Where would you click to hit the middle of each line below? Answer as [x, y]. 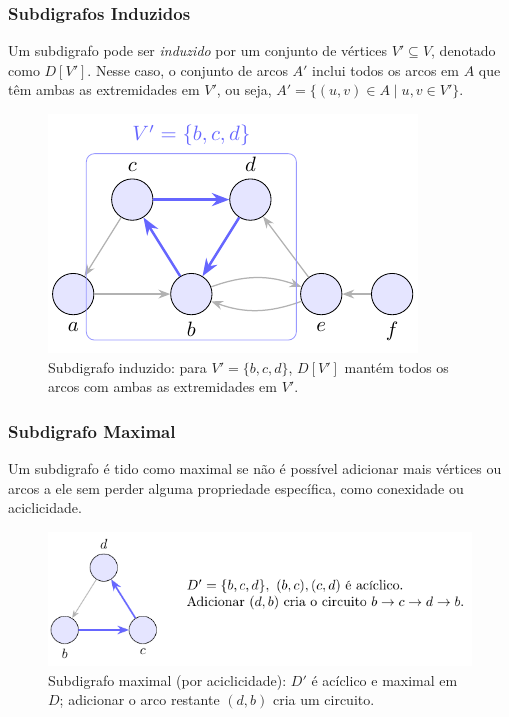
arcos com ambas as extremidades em [162, 386]
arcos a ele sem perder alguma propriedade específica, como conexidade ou [236, 487]
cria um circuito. [323, 699]
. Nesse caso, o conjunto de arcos [187, 69]
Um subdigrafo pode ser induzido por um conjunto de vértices [198, 50]
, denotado [463, 50]
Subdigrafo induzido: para [127, 366]
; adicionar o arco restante [139, 699]
